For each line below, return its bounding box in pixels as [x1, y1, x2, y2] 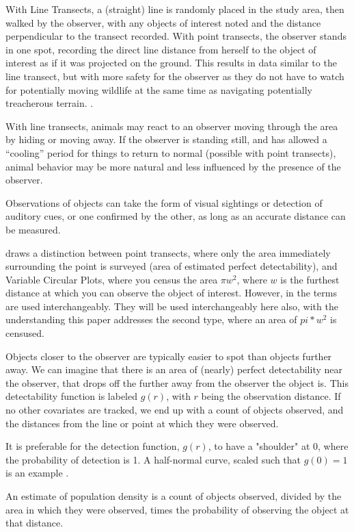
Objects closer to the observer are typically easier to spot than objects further [5, 349, 332, 363]
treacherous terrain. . [5, 96, 94, 110]
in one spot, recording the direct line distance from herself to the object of [5, 42, 316, 56]
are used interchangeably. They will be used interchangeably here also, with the [5, 299, 338, 313]
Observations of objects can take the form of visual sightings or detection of [5, 195, 323, 210]
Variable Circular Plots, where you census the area [5, 272, 218, 286]
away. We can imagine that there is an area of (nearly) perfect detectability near [5, 362, 342, 377]
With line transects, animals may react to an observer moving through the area [5, 118, 338, 133]
